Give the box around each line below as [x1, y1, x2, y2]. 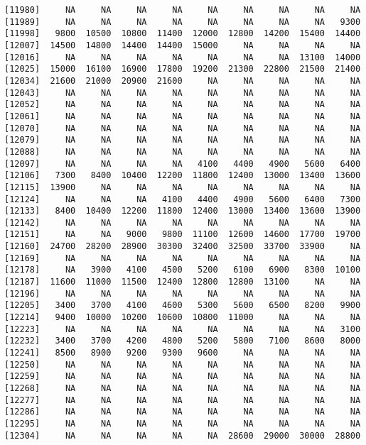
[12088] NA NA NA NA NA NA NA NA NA [4, 146, 361, 157]
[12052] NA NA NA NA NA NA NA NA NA [4, 99, 361, 110]
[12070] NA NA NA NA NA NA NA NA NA [4, 123, 361, 133]
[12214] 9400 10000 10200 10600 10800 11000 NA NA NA [4, 312, 361, 323]
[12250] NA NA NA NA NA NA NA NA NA [4, 359, 361, 370]
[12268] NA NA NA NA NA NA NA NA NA [4, 383, 361, 393]
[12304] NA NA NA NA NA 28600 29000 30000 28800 [4, 430, 361, 441]
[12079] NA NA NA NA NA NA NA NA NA [4, 135, 361, 145]
